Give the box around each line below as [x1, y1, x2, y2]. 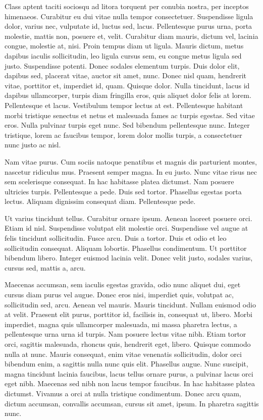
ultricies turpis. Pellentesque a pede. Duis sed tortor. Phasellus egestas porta [5, 186, 242, 196]
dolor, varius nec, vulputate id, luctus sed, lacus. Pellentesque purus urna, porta [5, 21, 252, 31]
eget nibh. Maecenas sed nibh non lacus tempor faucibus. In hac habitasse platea [5, 378, 255, 389]
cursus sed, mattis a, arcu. [5, 262, 86, 273]
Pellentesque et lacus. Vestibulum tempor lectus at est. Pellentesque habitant [5, 99, 243, 110]
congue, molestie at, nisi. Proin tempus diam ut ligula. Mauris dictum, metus [5, 40, 244, 51]
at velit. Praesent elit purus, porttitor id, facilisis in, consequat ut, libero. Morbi [5, 309, 252, 320]
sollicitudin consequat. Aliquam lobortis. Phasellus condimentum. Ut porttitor [5, 242, 247, 253]
